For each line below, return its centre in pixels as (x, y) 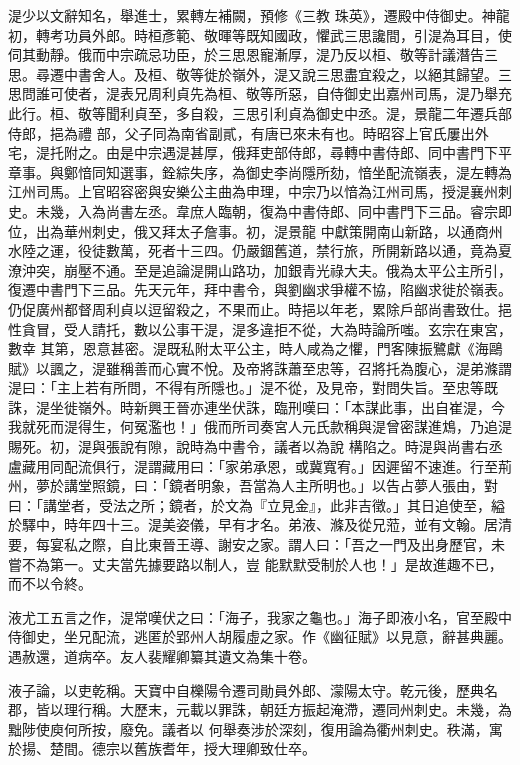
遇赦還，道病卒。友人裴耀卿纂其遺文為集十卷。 (162, 656)
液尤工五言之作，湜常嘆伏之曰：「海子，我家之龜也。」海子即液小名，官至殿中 (260, 616)
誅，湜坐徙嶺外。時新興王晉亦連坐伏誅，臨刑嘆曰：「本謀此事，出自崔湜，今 (256, 406)
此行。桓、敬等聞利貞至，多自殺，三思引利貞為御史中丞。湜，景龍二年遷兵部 (260, 112)
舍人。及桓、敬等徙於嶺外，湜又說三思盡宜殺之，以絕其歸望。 (294, 73)
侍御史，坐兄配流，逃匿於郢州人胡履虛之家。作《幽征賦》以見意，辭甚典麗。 (260, 636)
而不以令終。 (50, 583)
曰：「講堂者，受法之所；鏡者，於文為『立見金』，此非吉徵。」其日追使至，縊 (256, 504)
